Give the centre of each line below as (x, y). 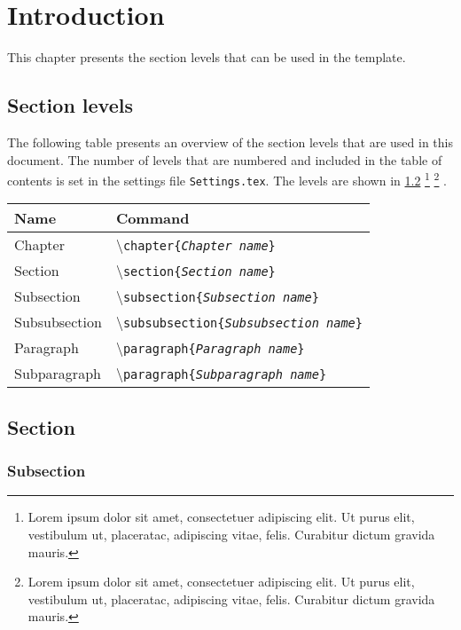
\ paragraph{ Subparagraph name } (221, 374)
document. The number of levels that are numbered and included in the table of (225, 159)
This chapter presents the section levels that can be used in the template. (207, 57)
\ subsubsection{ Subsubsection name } (239, 322)
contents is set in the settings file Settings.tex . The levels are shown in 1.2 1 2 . (227, 179)
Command (152, 218)
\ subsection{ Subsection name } (217, 296)
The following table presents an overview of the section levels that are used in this (230, 142)
